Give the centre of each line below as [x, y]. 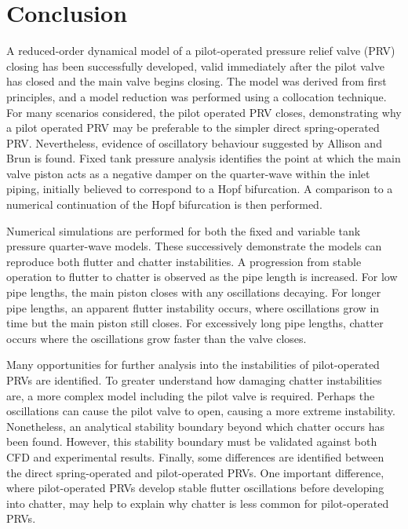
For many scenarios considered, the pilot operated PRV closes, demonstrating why [204, 112]
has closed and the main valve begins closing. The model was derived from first [197, 81]
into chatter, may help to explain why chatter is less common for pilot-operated [198, 503]
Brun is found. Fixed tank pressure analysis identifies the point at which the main [204, 158]
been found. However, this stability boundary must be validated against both [192, 441]
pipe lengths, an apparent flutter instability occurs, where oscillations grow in [193, 307]
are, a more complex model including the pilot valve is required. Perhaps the [191, 395]
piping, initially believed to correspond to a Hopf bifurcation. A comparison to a [200, 189]
